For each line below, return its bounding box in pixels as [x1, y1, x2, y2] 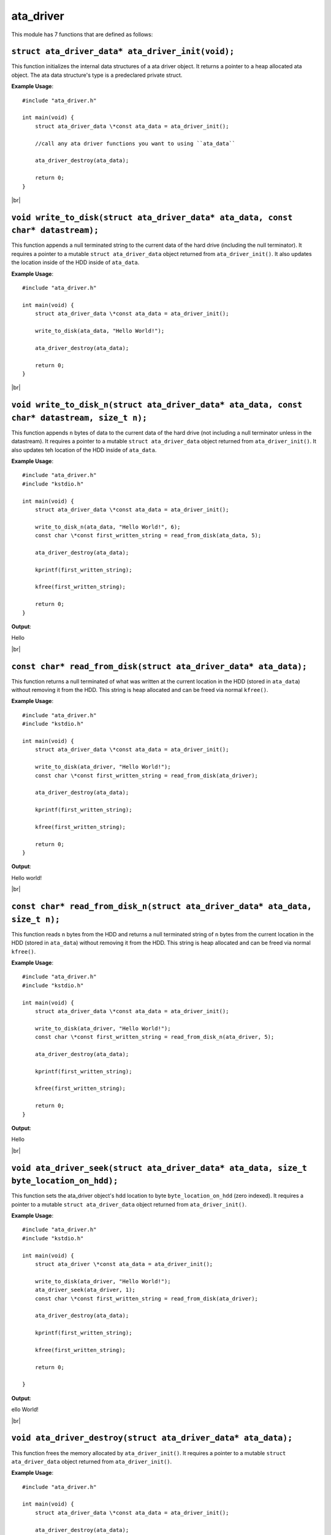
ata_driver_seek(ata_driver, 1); [34, 1286, 136, 1294]
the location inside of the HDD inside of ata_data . [11, 258, 140, 266]
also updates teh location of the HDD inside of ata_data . [11, 446, 157, 454]
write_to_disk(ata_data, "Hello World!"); [34, 327, 165, 334]
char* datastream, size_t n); [11, 413, 148, 423]
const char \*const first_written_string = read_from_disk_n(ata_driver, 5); [34, 1033, 275, 1041]
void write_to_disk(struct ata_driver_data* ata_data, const [11, 212, 293, 222]
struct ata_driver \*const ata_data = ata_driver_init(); [34, 1261, 213, 1267]
